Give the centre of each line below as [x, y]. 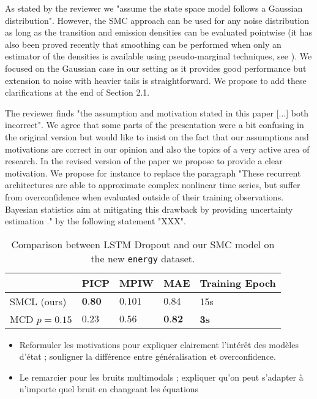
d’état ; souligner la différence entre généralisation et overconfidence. [147, 356]
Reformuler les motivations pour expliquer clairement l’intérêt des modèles [159, 344]
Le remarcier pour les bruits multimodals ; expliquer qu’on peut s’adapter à [161, 377]
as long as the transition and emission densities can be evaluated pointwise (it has [158, 32]
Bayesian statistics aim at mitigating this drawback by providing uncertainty [149, 209]
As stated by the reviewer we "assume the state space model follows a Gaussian [154, 8]
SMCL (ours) [38, 301]
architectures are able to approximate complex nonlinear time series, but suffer [153, 185]
